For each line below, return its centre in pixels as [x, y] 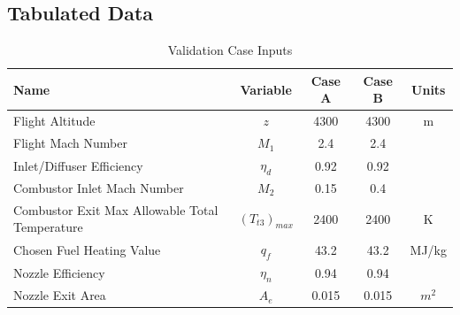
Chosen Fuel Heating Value [87, 249]
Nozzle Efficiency [59, 272]
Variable [266, 89]
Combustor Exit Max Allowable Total [116, 209]
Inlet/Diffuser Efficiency [78, 165]
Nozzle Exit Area [60, 295]
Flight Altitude [54, 121]
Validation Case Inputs [230, 50]
